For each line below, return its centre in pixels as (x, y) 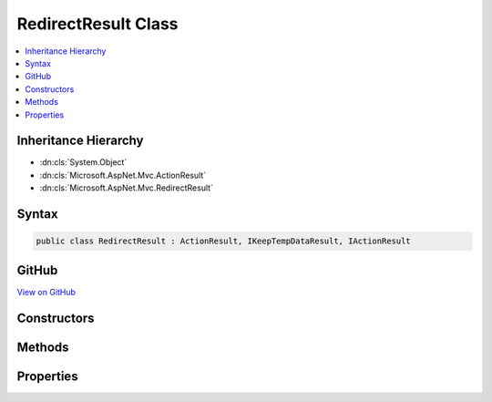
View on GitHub (46, 292)
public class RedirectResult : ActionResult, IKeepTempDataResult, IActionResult (224, 241)
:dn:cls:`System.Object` (83, 162)
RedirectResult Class (97, 24)
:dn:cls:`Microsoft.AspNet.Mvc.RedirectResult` (127, 188)
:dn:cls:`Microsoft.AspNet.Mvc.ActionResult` (123, 175)
